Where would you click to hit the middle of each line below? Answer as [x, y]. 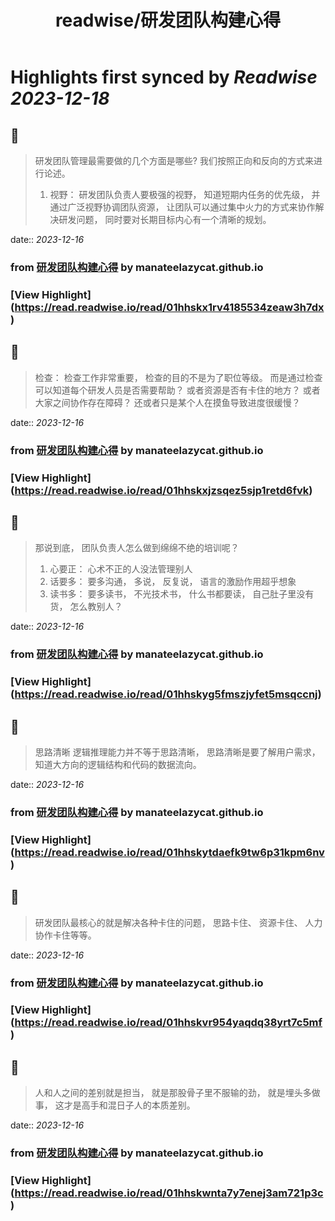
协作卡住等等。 [65, 935]
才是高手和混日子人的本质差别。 [129, 1105]
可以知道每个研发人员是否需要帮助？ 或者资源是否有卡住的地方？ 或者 [177, 390]
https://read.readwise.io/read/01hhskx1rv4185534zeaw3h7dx [169, 307]
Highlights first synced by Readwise [164, 77]
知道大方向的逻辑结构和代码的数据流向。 [118, 764]
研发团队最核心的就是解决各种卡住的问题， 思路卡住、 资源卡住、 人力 [178, 922]
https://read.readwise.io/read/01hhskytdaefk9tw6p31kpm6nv [169, 852]
